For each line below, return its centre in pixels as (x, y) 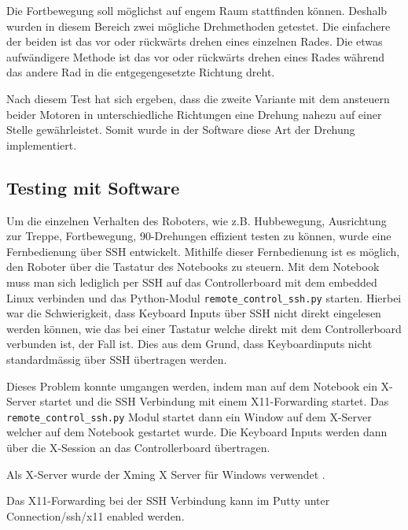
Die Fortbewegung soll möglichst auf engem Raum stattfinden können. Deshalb (197, 10)
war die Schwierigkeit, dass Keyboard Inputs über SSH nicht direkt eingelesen (194, 313)
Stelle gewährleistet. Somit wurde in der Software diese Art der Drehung (181, 130)
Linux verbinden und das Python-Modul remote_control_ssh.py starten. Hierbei (204, 297)
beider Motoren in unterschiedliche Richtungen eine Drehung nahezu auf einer (194, 114)
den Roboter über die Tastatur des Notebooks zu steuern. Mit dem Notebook (193, 267)
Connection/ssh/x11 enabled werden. (96, 515)
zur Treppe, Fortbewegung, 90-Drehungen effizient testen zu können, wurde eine (199, 236)
